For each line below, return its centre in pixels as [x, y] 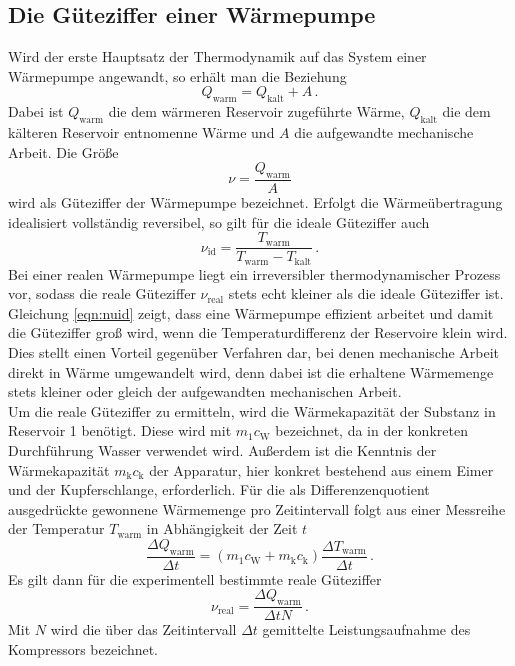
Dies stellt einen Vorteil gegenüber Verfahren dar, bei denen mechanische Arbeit [254, 352]
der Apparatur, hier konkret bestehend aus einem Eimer [321, 469]
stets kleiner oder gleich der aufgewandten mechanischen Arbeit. [205, 391]
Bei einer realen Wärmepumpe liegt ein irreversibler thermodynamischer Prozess [254, 273]
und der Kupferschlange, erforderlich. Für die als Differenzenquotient [219, 489]
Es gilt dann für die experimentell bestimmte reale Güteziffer [195, 578]
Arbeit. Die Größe [63, 151]
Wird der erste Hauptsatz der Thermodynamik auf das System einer [217, 56]
